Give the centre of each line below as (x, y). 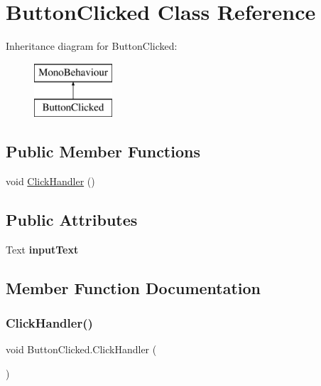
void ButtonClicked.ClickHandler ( (81, 349)
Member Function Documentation (134, 287)
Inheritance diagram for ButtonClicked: (92, 46)
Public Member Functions (103, 151)
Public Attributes (72, 220)
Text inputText (42, 249)
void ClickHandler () (50, 181)
